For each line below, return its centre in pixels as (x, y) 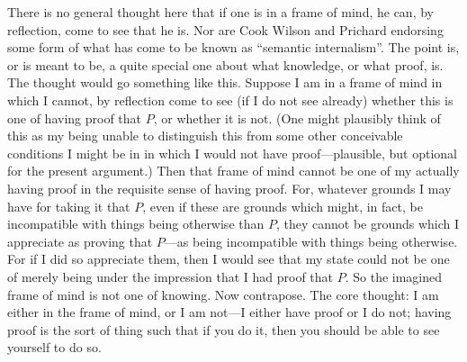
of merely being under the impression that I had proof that (171, 276)
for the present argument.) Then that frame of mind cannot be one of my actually (233, 171)
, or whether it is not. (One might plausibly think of (297, 118)
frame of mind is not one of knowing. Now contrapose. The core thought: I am (223, 294)
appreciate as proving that (80, 241)
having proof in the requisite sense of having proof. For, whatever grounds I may (229, 188)
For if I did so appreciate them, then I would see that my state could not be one (229, 259)
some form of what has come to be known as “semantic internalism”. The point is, (233, 47)
